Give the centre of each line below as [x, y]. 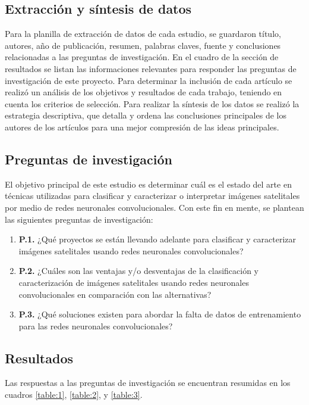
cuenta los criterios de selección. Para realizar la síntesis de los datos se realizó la [152, 103]
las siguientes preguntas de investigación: [79, 219]
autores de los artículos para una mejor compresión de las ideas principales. [142, 127]
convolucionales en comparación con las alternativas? [115, 294]
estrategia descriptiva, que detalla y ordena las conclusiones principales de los [146, 115]
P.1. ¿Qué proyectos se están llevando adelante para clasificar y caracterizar [157, 239]
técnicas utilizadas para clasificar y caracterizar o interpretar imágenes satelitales [152, 196]
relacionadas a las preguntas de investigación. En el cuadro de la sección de [142, 57]
